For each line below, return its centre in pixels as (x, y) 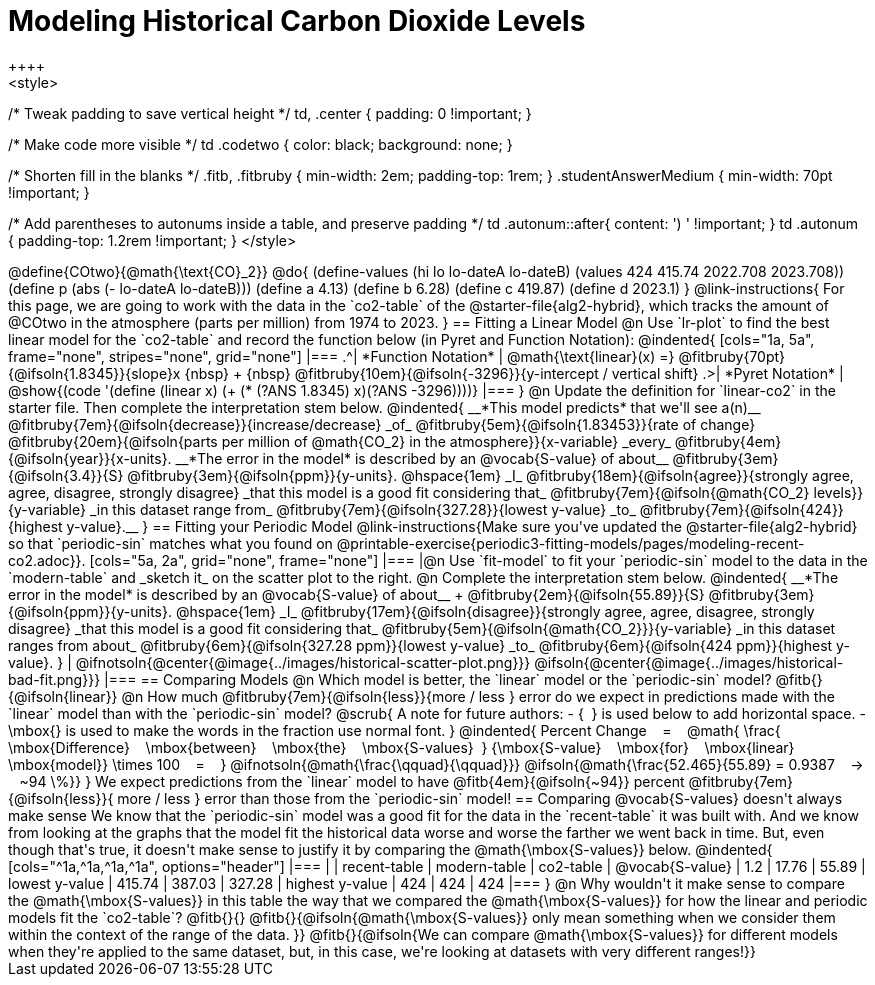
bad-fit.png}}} (54, 679)
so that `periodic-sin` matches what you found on (170, 543)
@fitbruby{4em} (728, 441)
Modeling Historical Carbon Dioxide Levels (297, 21)
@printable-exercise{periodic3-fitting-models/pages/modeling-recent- (570, 543)
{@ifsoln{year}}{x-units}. (90, 458)
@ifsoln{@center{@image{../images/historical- (689, 662)
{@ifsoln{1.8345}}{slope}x (94, 373)
